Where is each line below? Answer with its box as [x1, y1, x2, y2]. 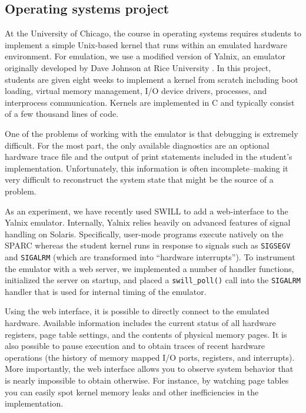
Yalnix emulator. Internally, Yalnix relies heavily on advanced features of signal [5, 216, 291, 229]
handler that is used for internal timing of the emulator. [5, 285, 207, 297]
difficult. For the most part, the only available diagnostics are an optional [5, 139, 270, 151]
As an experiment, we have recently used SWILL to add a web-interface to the [5, 204, 288, 217]
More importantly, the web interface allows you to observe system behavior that [5, 362, 294, 375]
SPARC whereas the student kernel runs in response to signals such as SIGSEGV [5, 239, 291, 251]
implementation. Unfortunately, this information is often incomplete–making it [5, 162, 288, 174]
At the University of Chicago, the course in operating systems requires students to [5, 27, 301, 39]
